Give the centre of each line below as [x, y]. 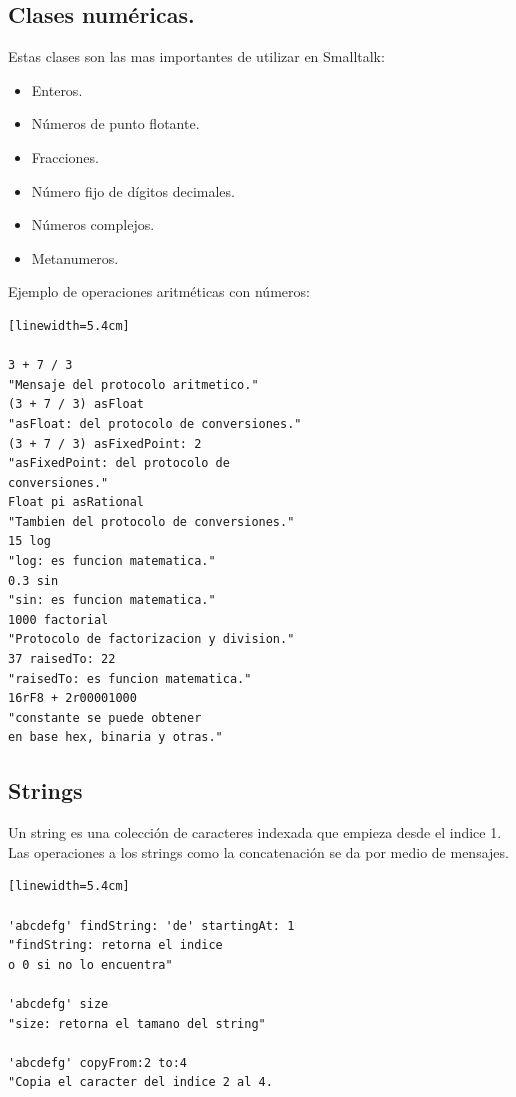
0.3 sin [33, 580]
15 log [29, 541]
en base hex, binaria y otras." [115, 737]
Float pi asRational [76, 502]
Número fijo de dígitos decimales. [133, 190]
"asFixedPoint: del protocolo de [119, 463]
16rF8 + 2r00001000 [72, 698]
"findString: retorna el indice [115, 945]
